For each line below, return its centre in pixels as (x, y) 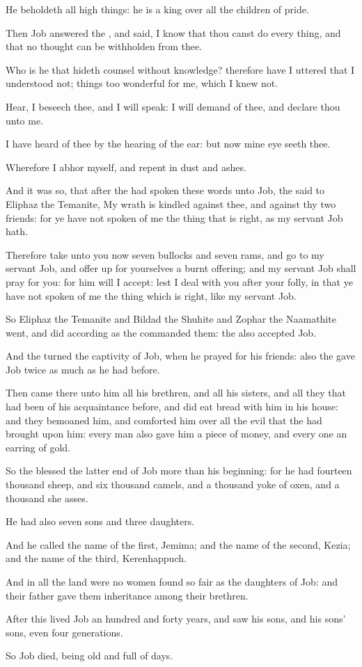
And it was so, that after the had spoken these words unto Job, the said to (165, 190)
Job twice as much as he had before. (83, 369)
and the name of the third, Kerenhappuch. (96, 558)
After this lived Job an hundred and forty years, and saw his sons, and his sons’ (176, 619)
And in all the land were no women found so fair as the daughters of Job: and (172, 581)
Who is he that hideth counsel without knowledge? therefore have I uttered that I (180, 69)
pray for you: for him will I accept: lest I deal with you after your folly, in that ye (179, 281)
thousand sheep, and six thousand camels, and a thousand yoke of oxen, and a (173, 484)
